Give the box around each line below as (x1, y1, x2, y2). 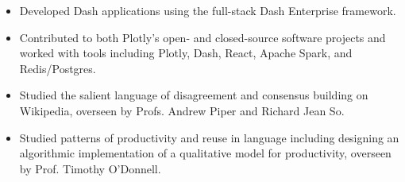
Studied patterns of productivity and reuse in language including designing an (19, 129, 399, 145)
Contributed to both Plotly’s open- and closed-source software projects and (19, 29, 386, 45)
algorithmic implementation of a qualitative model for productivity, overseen (19, 145, 391, 161)
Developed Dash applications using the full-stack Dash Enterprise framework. (19, 2, 396, 18)
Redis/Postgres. (19, 60, 96, 76)
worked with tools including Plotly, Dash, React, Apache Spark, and (19, 45, 353, 61)
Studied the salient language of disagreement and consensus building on (19, 87, 368, 103)
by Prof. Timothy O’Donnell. (19, 160, 161, 176)
